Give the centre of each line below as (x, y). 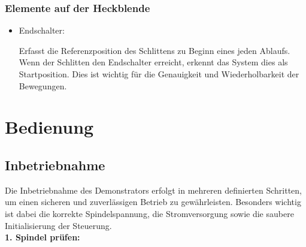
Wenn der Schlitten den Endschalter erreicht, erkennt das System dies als (153, 62)
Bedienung (49, 127)
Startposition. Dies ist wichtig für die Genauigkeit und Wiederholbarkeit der (159, 74)
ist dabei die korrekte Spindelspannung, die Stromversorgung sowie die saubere (149, 213)
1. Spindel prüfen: (43, 237)
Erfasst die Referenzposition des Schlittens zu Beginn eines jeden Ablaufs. (154, 50)
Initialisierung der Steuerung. (58, 225)
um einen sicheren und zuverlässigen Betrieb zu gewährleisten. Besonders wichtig (153, 202)
